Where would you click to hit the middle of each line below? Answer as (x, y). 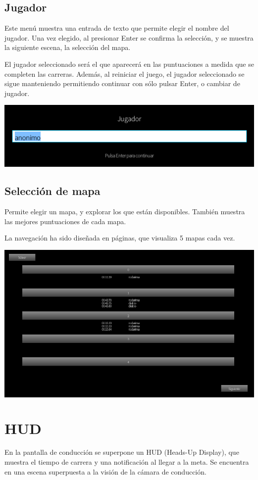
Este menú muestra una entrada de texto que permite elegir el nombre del (117, 28)
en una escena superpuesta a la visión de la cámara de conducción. (105, 471)
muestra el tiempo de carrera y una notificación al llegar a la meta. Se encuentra (127, 461)
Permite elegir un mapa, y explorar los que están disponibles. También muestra (125, 212)
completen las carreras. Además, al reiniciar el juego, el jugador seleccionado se (125, 73)
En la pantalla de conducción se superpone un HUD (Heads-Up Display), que (122, 452)
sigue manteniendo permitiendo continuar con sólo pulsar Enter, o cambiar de (122, 83)
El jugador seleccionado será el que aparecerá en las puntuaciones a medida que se (129, 64)
